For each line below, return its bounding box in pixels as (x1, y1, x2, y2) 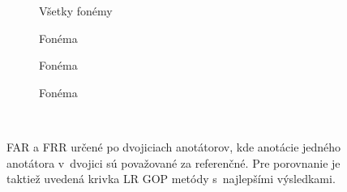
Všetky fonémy (39, 2, 113, 19)
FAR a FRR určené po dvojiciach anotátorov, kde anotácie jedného (6, 138, 341, 155)
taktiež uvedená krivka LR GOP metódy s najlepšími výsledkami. (6, 170, 336, 187)
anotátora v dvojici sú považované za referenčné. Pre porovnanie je (6, 154, 341, 171)
